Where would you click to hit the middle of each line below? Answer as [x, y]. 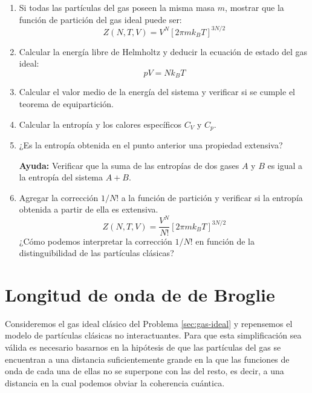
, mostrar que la [255, 7]
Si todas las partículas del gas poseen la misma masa [117, 7]
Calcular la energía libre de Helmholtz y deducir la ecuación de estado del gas [163, 51]
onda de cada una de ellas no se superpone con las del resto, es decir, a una [145, 371]
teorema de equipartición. [66, 103]
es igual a [285, 165]
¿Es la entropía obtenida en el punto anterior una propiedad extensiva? [151, 144]
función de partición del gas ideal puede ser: [100, 19]
